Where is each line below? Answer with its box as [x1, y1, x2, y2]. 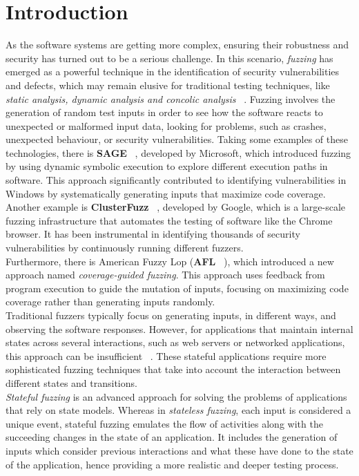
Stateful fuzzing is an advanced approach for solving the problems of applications [6, 389, 347, 403]
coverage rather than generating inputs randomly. [6, 294, 215, 309]
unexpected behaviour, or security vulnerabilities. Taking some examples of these [6, 132, 348, 146]
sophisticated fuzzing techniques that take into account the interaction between [6, 362, 341, 377]
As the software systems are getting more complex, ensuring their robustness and [6, 37, 349, 52]
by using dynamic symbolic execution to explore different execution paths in [6, 159, 328, 173]
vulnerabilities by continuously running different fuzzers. [6, 240, 244, 255]
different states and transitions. [6, 375, 137, 390]
